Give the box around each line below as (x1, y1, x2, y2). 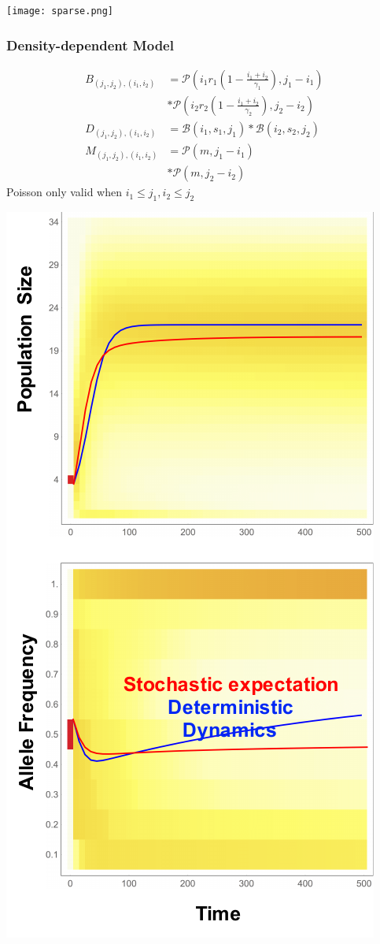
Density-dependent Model (6, 35, 174, 54)
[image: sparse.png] (6, 6, 114, 17)
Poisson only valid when (6, 184, 122, 200)
